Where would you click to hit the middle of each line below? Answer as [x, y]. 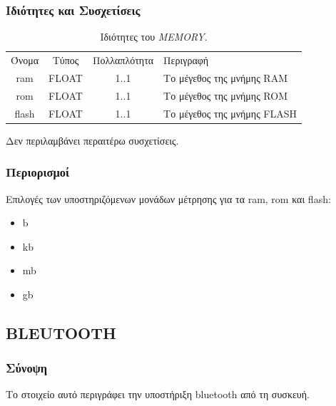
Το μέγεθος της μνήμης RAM [225, 77]
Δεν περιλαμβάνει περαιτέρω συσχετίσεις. [92, 140]
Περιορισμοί [37, 172]
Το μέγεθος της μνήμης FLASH [230, 113]
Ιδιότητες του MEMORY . [154, 37]
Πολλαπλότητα [123, 60]
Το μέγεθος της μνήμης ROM [225, 95]
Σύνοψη [27, 368]
